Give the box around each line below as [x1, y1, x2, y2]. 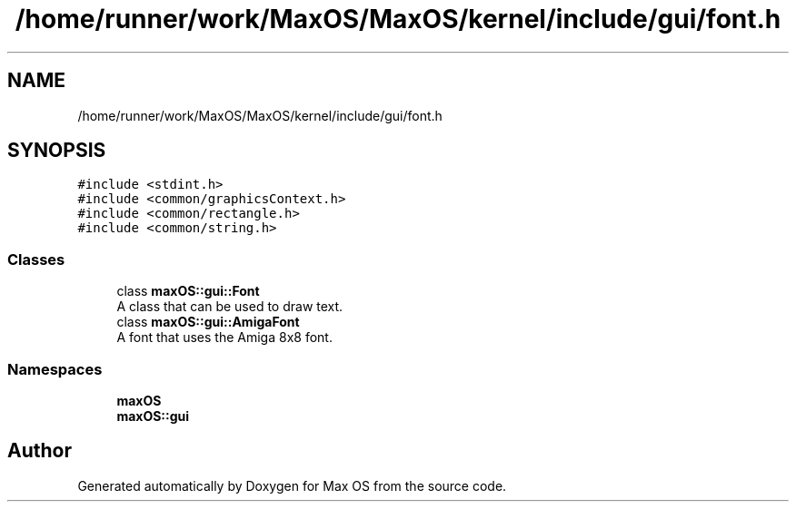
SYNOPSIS [7, 139, 106, 162]
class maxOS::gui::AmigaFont [116, 314, 300, 330]
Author [7, 439, 72, 463]
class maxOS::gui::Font [116, 283, 260, 299]
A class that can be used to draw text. [116, 299, 343, 315]
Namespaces [7, 359, 103, 378]
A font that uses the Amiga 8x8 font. [116, 329, 333, 346]
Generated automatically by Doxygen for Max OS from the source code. [77, 477, 507, 494]
